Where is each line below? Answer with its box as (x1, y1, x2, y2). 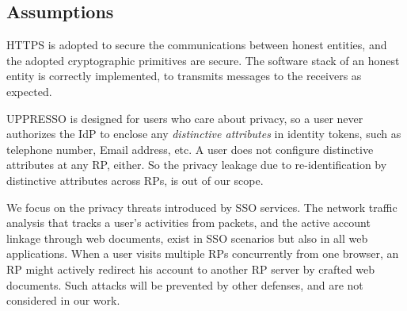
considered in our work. (6, 292, 120, 309)
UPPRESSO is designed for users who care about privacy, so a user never (6, 109, 363, 126)
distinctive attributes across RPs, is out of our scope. (6, 171, 264, 188)
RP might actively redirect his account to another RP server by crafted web (6, 260, 375, 277)
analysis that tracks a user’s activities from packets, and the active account (6, 214, 371, 231)
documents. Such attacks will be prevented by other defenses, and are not (6, 276, 363, 293)
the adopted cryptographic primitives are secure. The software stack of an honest (6, 52, 400, 68)
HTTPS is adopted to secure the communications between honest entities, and (6, 36, 387, 53)
